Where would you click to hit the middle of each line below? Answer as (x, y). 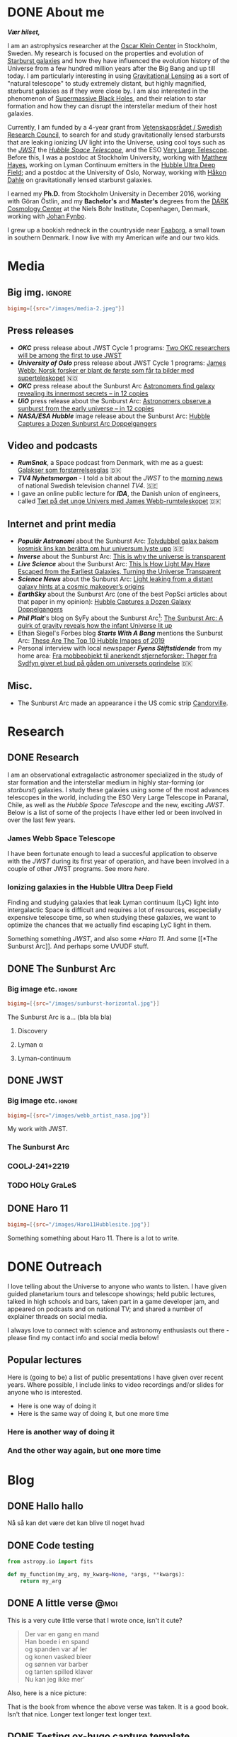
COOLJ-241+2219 (39, 1167)
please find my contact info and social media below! (83, 1337)
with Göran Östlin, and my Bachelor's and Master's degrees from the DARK (118, 201)
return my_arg (41, 1581)
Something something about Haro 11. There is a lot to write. (93, 1238)
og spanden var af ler (56, 1649)
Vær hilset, (24, 32)
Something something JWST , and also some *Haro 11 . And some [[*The (112, 939)
